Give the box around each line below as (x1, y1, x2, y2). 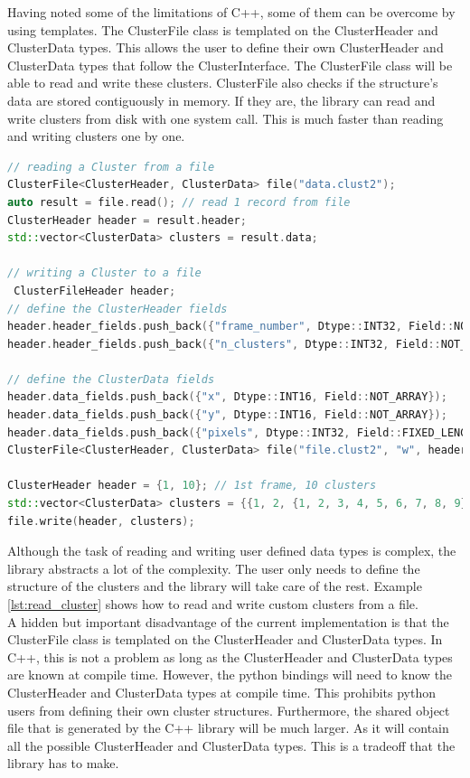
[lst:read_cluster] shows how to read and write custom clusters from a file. (7, 595, 418, 613)
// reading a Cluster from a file (7, 160, 215, 173)
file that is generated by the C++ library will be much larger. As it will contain (7, 718, 449, 737)
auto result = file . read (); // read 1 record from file (7, 195, 351, 209)
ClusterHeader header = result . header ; (7, 213, 247, 227)
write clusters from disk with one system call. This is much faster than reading (7, 108, 444, 127)
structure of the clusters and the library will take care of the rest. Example (7, 576, 422, 595)
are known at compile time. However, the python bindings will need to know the (7, 665, 453, 684)
